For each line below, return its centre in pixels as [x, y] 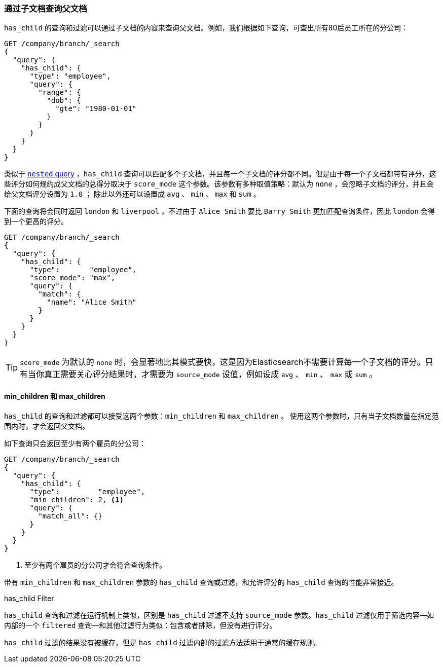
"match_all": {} [70, 516]
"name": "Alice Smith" [92, 302]
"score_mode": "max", [72, 278]
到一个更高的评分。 [36, 221]
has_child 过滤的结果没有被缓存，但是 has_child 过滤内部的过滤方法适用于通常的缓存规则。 [163, 642]
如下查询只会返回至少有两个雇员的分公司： [75, 443]
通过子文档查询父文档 [46, 9]
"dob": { [64, 101]
